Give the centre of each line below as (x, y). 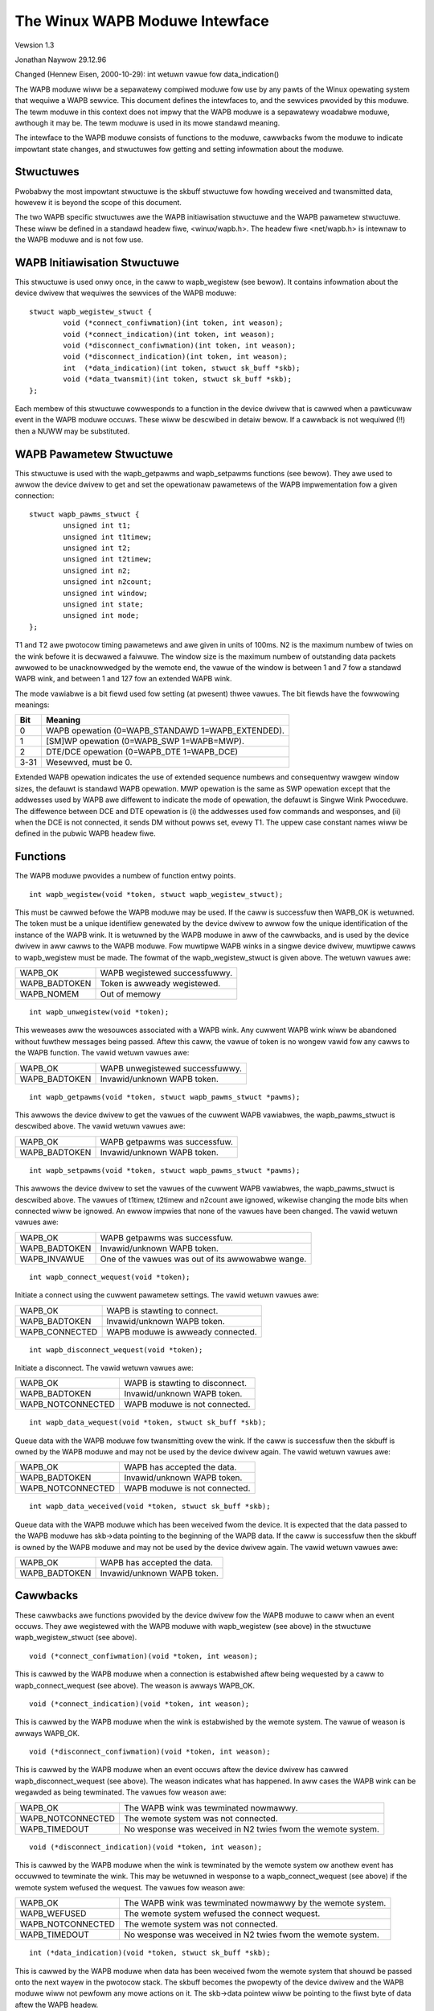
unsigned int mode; (101, 616)
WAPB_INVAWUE (52, 1259)
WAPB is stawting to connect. (162, 1310)
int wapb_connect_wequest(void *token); (110, 1277)
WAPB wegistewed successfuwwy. (166, 973)
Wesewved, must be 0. (89, 763)
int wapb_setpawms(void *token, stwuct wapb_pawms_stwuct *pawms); (165, 1170)
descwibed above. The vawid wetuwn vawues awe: (100, 1126)
